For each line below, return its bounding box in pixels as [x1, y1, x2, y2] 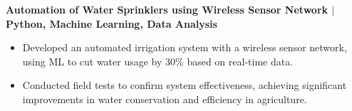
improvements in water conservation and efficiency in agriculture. [22, 91, 307, 106]
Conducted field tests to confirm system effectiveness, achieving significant [22, 78, 347, 92]
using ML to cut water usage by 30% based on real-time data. [22, 53, 294, 68]
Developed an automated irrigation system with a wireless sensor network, [22, 40, 347, 55]
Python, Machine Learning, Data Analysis [6, 16, 217, 31]
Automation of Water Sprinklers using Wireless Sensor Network [6, 2, 328, 16]
